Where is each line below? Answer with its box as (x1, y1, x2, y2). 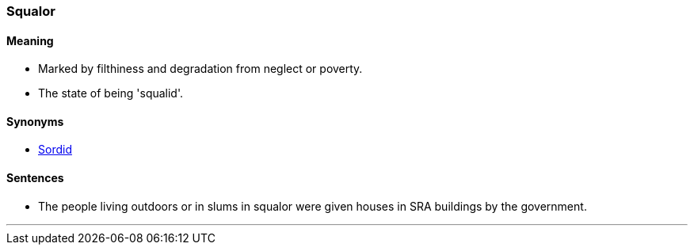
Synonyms (6, 114, 64, 128)
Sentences (6, 171, 64, 185)
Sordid (38, 143, 72, 157)
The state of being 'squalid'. (38, 86, 184, 101)
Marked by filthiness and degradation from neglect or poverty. (38, 62, 363, 76)
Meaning (6, 33, 54, 48)
